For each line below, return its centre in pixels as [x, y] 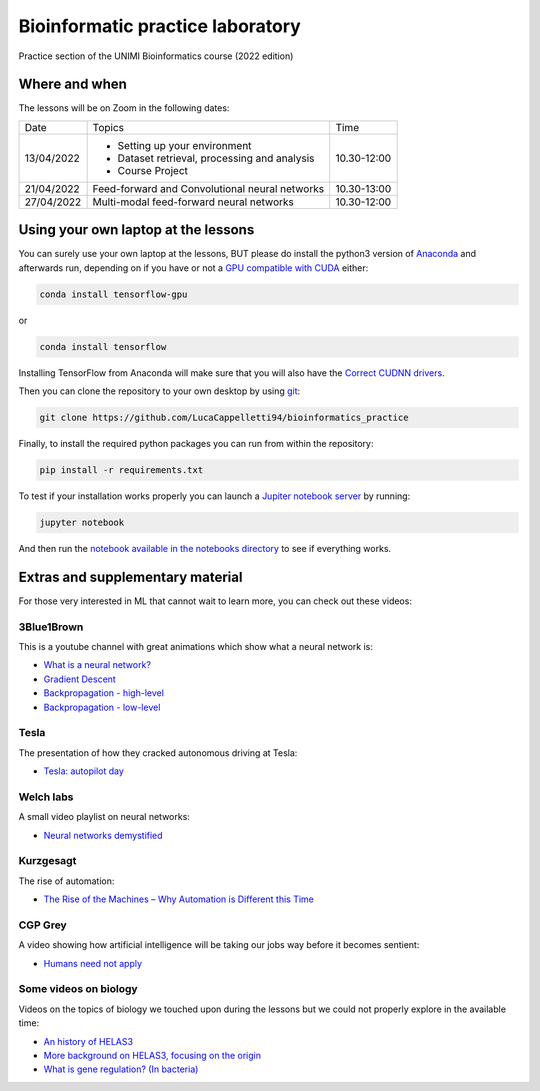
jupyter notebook [82, 522]
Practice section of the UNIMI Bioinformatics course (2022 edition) [156, 56]
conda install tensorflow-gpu [113, 294]
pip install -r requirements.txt [121, 470]
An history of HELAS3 [88, 1041]
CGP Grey [42, 925]
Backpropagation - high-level [104, 693]
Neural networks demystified [103, 835]
